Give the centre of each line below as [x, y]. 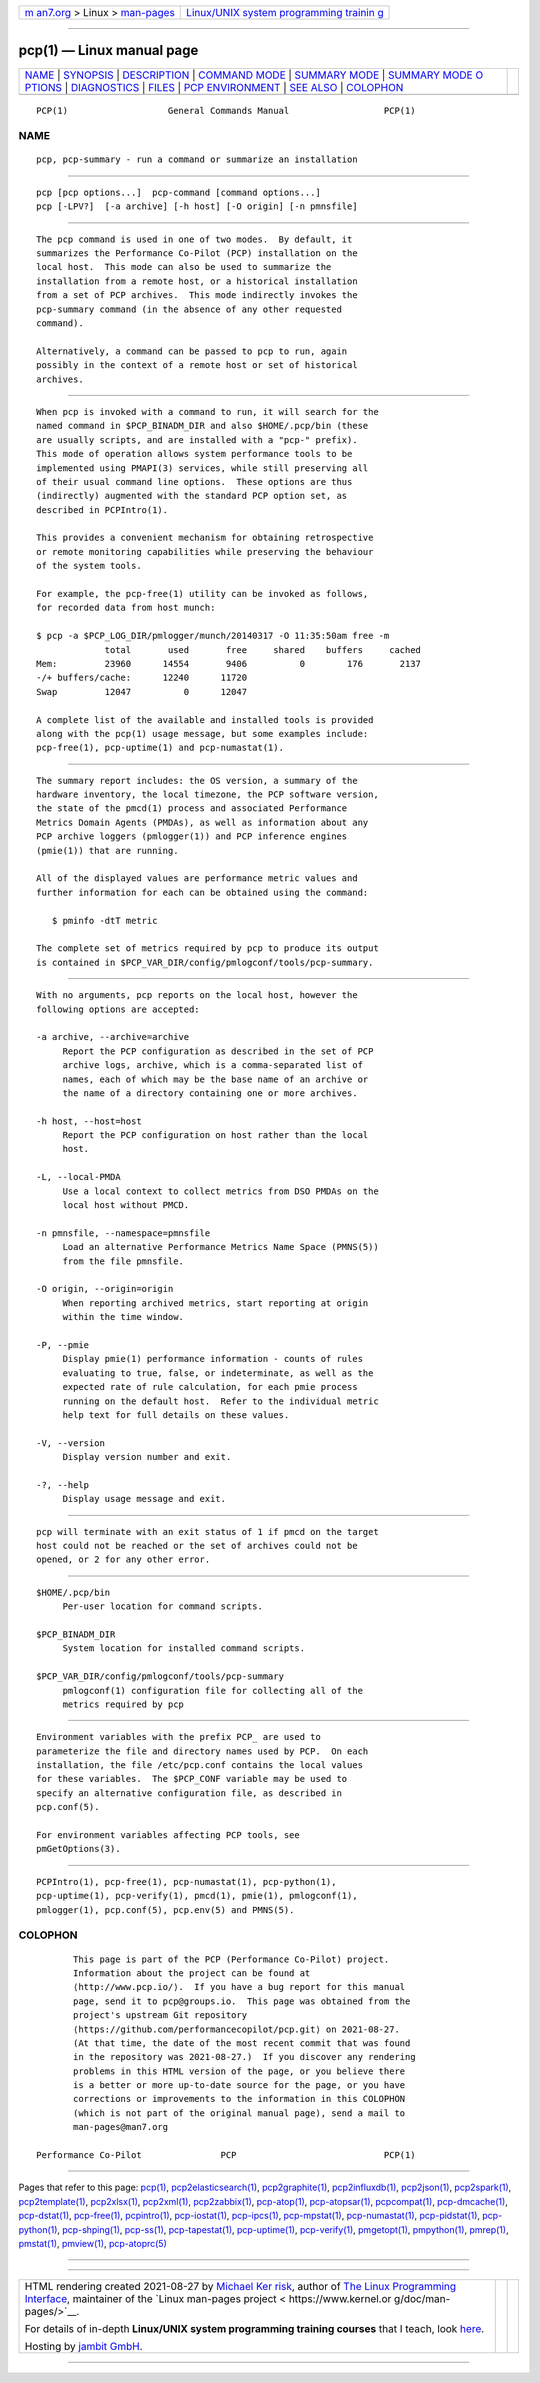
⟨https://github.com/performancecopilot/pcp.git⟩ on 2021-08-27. [236, 2029]
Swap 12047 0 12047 [142, 691]
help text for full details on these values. [176, 1414]
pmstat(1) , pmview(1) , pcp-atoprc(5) [92, 2243]
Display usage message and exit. [144, 1499]
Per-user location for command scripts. [163, 1606]
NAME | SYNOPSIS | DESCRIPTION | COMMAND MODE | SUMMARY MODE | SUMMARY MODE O [254, 75]
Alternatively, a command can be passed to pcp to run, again [192, 351]
